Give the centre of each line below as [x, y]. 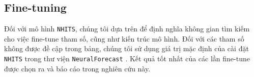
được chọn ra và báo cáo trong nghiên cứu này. [77, 68]
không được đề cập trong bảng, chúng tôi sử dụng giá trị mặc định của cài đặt [126, 48]
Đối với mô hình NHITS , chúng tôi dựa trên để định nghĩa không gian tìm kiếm [127, 29]
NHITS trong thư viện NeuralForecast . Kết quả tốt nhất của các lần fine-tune [127, 59]
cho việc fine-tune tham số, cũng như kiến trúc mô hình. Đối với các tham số [124, 38]
